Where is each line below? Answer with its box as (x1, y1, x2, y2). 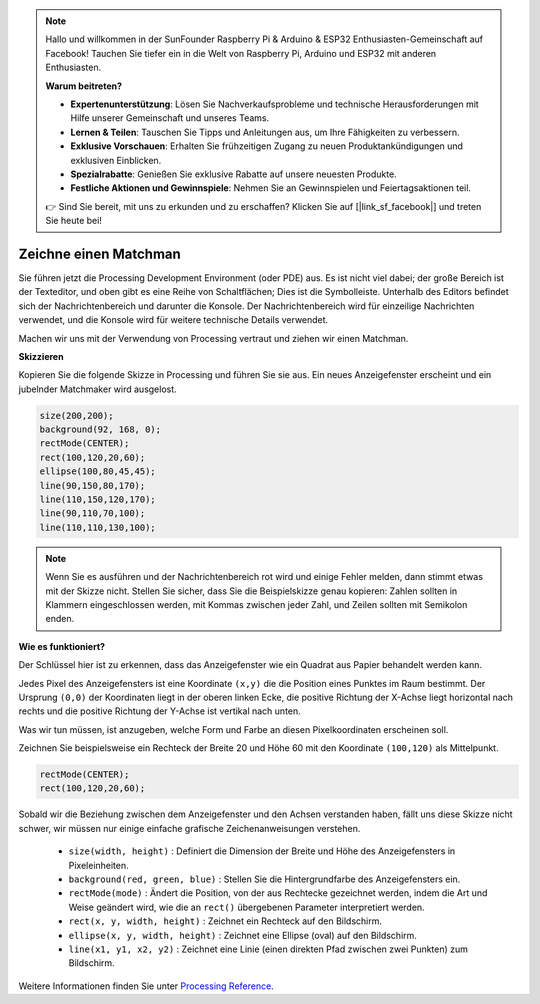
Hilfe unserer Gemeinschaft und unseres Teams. (70, 112, 270, 124)
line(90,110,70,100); (39, 508, 146, 519)
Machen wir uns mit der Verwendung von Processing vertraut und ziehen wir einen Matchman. (18, 332, 409, 344)
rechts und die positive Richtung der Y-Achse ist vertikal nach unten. (18, 705, 302, 717)
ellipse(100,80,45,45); (39, 466, 157, 477)
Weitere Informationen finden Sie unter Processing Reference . (18, 980, 274, 992)
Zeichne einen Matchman (18, 245, 182, 262)
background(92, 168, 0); (39, 424, 162, 435)
